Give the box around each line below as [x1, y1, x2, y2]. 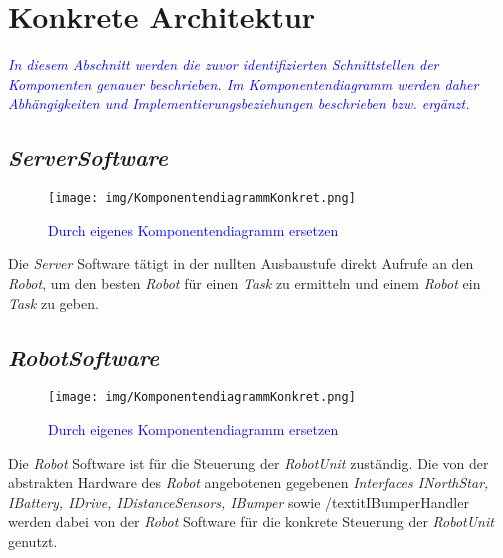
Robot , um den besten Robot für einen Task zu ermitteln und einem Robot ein [8, 272, 481, 293]
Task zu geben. [8, 292, 99, 313]
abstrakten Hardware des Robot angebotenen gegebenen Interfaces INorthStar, [8, 472, 489, 493]
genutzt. [8, 530, 58, 551]
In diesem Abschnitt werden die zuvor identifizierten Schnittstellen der [8, 54, 439, 75]
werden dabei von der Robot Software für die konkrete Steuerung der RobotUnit [8, 511, 494, 532]
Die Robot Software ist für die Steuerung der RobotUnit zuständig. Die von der [8, 452, 489, 473]
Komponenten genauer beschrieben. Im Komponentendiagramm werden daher [8, 73, 479, 94]
